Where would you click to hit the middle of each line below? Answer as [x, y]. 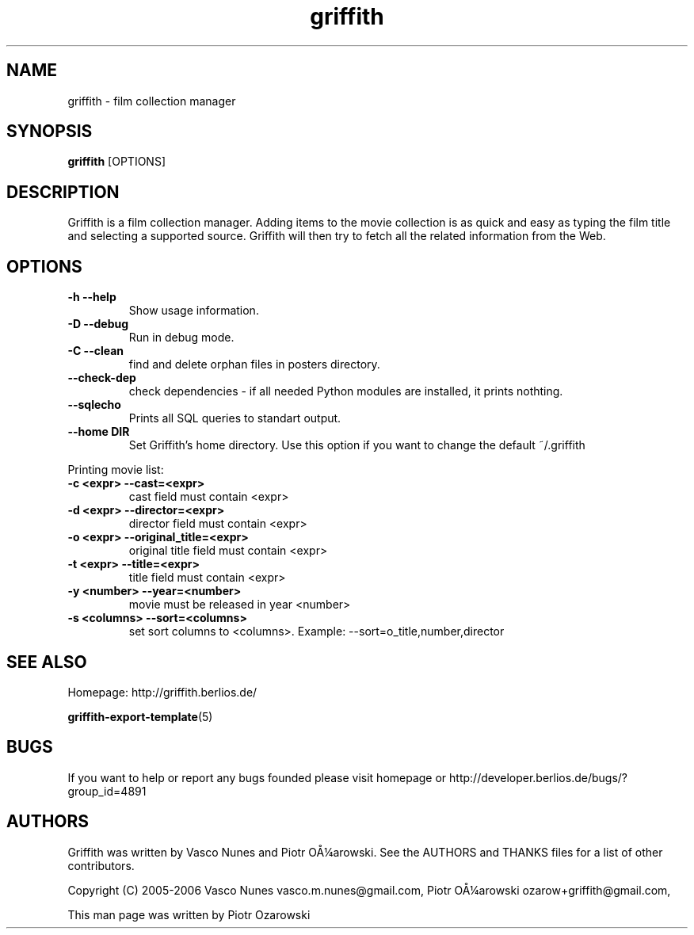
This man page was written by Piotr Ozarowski [189, 914]
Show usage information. [194, 311]
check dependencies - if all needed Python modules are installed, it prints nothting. [346, 391]
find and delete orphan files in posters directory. [254, 364]
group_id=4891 [107, 791]
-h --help [92, 297]
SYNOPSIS [50, 132]
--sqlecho [94, 405]
